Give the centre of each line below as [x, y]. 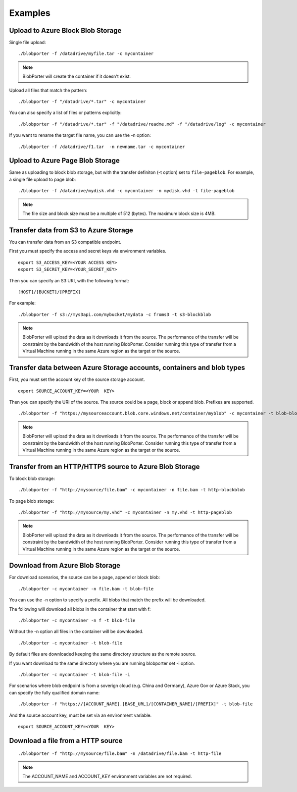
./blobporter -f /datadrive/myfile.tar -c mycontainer [86, 54]
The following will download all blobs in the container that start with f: [80, 609]
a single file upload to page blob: [43, 179]
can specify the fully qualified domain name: [54, 692]
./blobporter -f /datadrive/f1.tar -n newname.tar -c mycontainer [101, 147]
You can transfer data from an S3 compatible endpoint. [65, 242]
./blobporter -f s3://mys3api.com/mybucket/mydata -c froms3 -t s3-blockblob [115, 314]
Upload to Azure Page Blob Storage [64, 161]
